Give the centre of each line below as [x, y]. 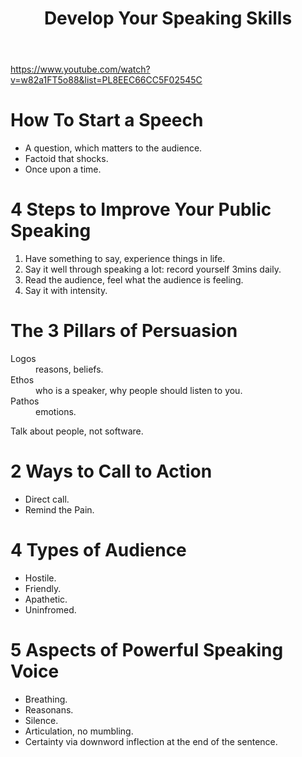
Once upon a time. [63, 169]
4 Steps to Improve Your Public [141, 209]
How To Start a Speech [107, 120]
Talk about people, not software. [77, 431]
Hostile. [40, 578]
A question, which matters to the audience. [113, 148]
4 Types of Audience [98, 550]
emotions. [56, 411]
